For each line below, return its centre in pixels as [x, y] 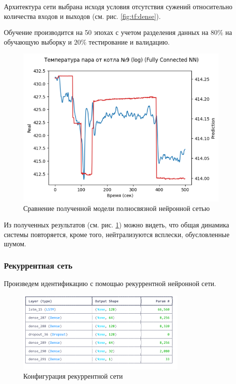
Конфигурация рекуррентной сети [73, 376]
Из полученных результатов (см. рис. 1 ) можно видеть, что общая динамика [117, 224]
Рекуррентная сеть [38, 265]
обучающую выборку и [38, 41]
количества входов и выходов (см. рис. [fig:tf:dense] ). [82, 16]
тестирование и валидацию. [129, 41]
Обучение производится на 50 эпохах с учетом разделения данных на [106, 32]
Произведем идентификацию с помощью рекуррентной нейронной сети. [110, 283]
